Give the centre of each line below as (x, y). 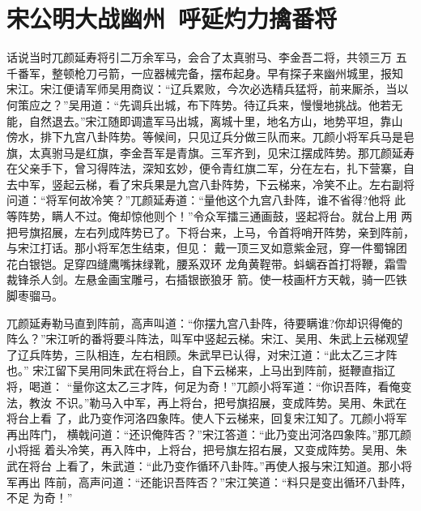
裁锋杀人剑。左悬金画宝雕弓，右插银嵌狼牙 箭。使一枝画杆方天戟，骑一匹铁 (207, 279)
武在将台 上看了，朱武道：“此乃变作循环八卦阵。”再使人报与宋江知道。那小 (204, 465)
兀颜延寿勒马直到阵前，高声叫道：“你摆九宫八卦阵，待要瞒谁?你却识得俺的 (205, 322)
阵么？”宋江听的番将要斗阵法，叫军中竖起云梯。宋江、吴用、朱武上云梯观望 (208, 339)
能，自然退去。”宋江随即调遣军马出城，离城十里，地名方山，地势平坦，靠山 (205, 120)
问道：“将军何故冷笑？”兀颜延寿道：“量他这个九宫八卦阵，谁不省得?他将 (199, 200)
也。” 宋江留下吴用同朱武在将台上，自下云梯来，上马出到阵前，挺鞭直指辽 (201, 370)
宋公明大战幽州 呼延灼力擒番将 (172, 18)
